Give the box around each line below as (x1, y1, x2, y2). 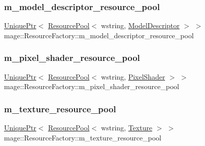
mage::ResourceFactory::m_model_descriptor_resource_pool (4, 30, 194, 40)
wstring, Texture (101, 122, 153, 133)
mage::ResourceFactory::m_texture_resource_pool (4, 132, 162, 142)
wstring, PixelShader (101, 71, 165, 82)
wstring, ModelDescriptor (101, 20, 180, 31)
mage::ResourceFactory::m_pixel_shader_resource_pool (4, 81, 179, 92)
